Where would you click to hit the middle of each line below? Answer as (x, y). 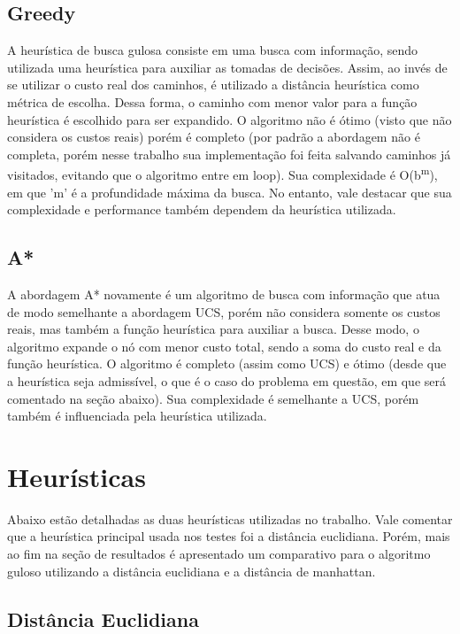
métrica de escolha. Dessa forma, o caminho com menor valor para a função (212, 101)
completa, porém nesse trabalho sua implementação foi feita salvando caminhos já (229, 154)
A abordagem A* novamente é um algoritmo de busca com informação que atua (224, 294)
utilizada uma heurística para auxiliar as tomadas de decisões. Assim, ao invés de (227, 67)
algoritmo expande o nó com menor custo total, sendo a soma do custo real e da (224, 346)
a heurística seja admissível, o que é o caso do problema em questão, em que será (227, 380)
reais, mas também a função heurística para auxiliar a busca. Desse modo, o (213, 329)
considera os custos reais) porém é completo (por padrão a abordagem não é (214, 137)
